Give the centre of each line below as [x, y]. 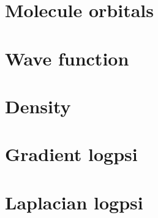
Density [38, 106]
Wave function [67, 58]
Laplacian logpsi [74, 202]
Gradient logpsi [71, 154]
